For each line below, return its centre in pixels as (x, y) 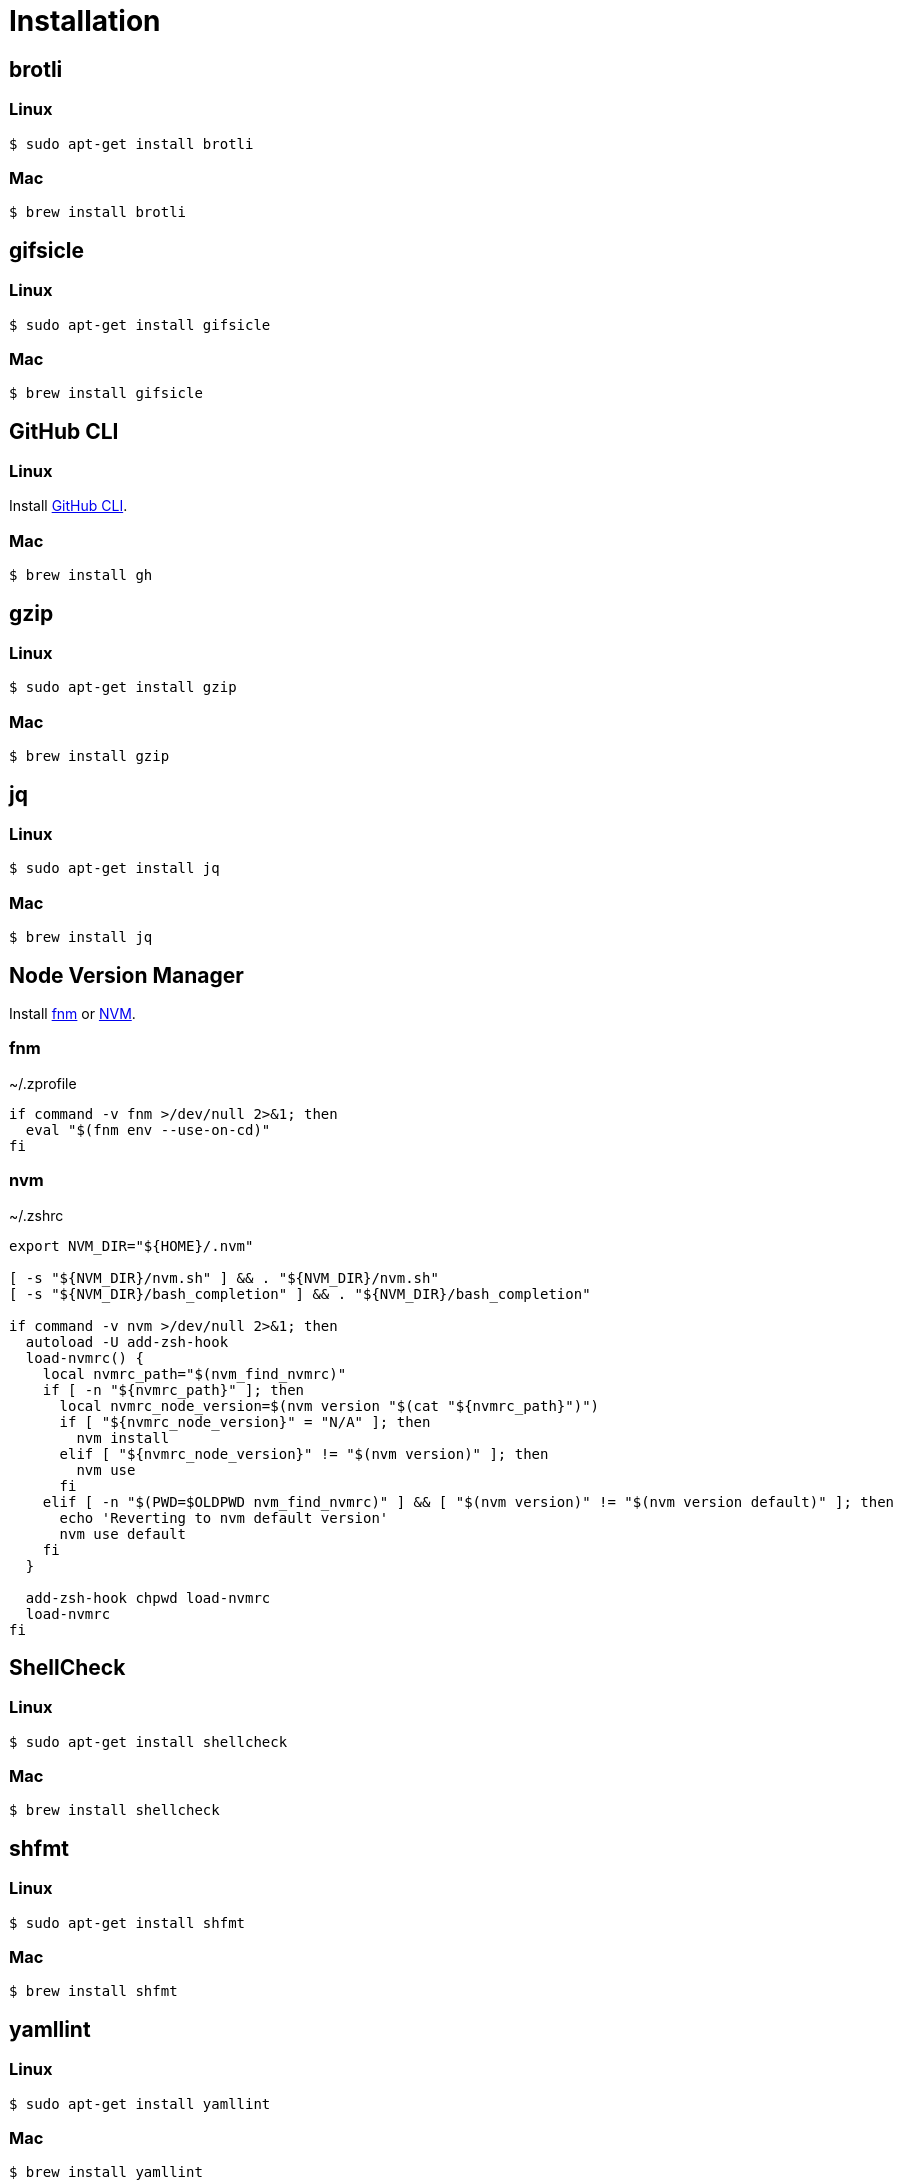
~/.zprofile (43, 1083)
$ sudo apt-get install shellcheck (148, 1741)
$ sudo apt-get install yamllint (140, 2103)
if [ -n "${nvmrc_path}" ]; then (173, 1389)
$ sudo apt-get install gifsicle (140, 324)
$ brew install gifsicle (106, 393)
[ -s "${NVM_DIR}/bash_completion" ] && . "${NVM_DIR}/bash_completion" (300, 1293)
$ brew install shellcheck (114, 1810)
